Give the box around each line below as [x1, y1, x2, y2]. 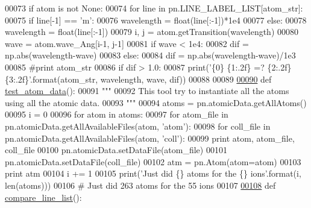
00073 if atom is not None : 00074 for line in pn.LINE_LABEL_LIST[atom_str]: [5, 2, 303, 14]
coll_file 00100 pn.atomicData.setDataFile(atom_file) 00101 [5, 143, 227, 156]
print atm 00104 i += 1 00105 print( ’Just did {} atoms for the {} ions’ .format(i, [5, 167, 301, 180]
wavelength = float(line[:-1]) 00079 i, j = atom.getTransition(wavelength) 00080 [5, 25, 299, 38]
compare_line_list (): [5, 191, 82, 203]
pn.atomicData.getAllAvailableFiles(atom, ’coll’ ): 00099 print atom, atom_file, [5, 131, 295, 144]
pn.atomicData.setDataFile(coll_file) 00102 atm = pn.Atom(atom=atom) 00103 [5, 155, 301, 168]
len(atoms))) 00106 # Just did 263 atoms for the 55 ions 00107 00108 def [5, 178, 276, 191]
